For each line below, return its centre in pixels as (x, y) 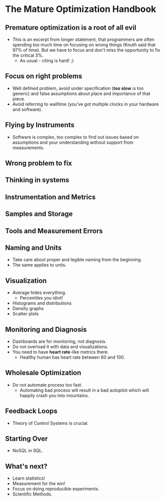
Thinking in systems (37, 180)
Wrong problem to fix (39, 163)
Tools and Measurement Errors (54, 231)
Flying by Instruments (40, 125)
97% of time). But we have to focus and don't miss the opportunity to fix (86, 50)
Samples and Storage (39, 214)
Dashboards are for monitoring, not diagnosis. (59, 341)
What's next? (26, 466)
